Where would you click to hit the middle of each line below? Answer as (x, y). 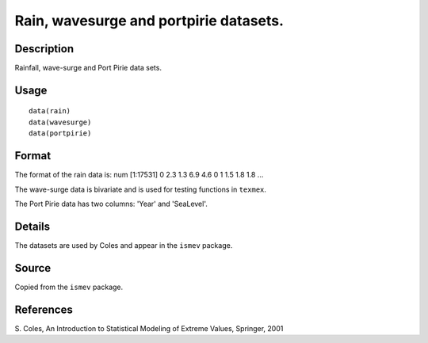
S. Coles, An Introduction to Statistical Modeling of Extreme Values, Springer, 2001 (149, 328)
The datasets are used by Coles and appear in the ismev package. (124, 245)
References (44, 309)
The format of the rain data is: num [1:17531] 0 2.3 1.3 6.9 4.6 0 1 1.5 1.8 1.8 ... (139, 175)
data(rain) (50, 111)
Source (33, 268)
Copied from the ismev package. (69, 287)
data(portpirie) (60, 133)
